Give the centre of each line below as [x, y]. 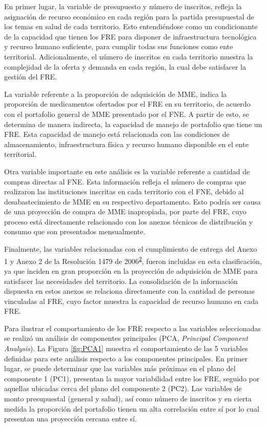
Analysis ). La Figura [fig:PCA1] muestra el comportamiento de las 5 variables [126, 348]
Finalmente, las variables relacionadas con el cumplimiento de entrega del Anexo [131, 249]
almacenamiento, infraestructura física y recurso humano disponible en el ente [126, 144]
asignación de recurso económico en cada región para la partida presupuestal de [129, 16]
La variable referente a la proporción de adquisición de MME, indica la [116, 94]
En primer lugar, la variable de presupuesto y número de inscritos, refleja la [123, 6]
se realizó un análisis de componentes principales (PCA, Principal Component [126, 338]
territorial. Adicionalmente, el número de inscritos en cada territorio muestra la [129, 56]
